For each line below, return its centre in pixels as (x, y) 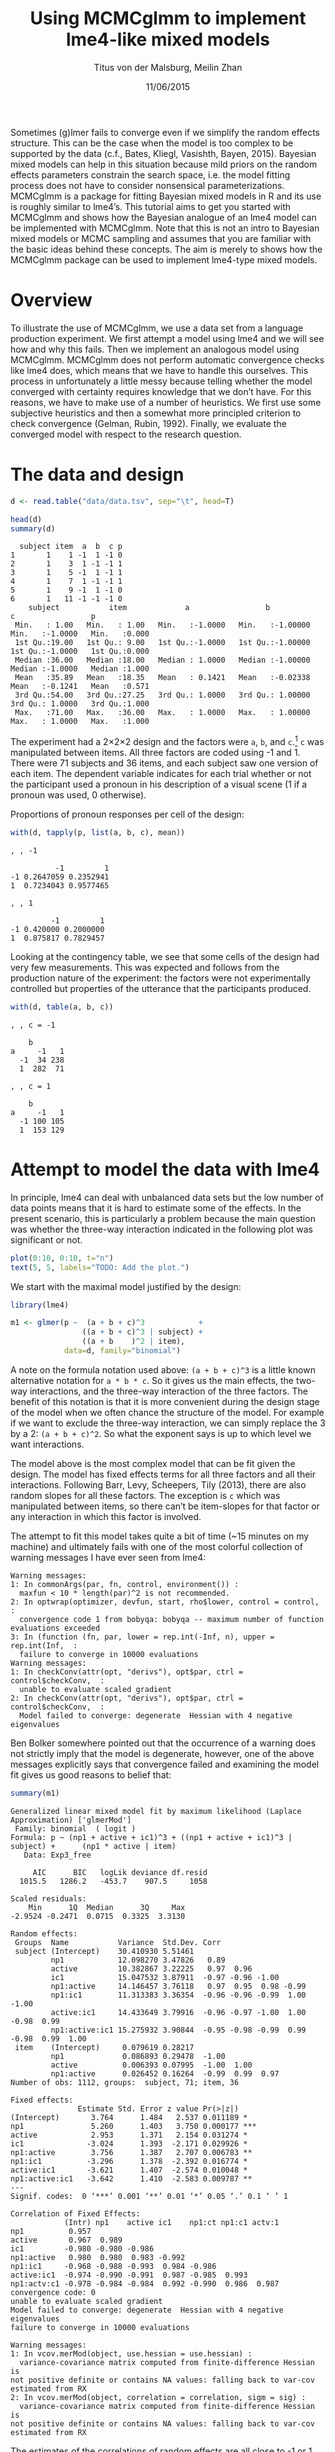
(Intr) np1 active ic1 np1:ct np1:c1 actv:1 (171, 2222)
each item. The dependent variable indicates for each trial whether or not (161, 774)
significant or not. (46, 1239)
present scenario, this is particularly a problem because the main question (163, 1218)
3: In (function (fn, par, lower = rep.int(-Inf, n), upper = (142, 1637)
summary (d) (33, 528)
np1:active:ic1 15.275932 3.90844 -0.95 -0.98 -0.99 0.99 (178, 2030)
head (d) (26, 519)
